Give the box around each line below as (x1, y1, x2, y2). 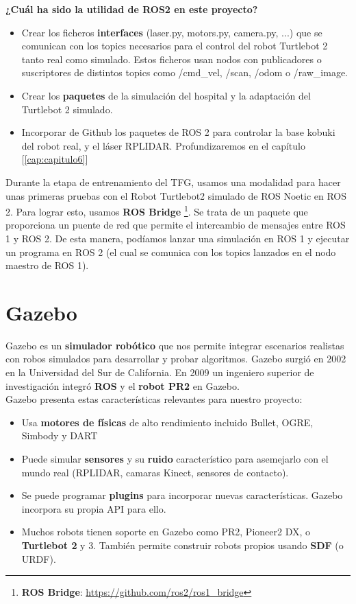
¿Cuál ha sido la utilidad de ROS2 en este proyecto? (5, 2, 258, 16)
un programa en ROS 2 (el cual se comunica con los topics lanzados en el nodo (5, 244, 336, 259)
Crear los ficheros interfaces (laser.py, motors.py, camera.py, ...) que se (21, 25, 322, 39)
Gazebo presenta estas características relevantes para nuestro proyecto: (5, 392, 303, 406)
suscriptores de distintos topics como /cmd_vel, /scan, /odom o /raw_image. (21, 65, 348, 80)
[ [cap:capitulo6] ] (21, 152, 88, 166)
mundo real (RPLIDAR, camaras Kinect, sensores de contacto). (21, 465, 289, 479)
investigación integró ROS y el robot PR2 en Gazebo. (5, 378, 240, 393)
